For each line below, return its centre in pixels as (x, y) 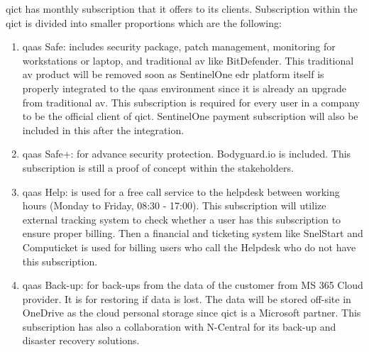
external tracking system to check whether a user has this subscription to (182, 219)
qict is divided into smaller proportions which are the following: (144, 22)
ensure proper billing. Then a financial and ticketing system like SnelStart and (193, 233)
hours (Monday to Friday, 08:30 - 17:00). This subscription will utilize (174, 205)
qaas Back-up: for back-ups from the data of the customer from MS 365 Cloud (193, 285)
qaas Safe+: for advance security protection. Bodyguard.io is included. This (187, 154)
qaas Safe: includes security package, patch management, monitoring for (179, 46)
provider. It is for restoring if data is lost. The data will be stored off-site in (187, 298)
